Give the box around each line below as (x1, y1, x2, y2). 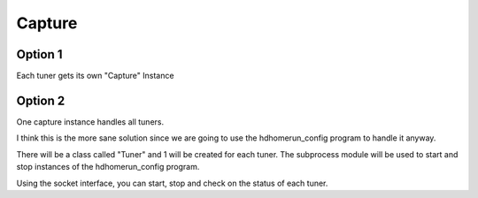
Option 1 (16, 47, 63, 62)
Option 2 (16, 93, 66, 108)
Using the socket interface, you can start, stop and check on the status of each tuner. (16, 178, 328, 188)
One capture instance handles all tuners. (16, 116, 164, 127)
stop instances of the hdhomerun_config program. (16, 162, 200, 172)
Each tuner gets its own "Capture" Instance (16, 71, 174, 81)
